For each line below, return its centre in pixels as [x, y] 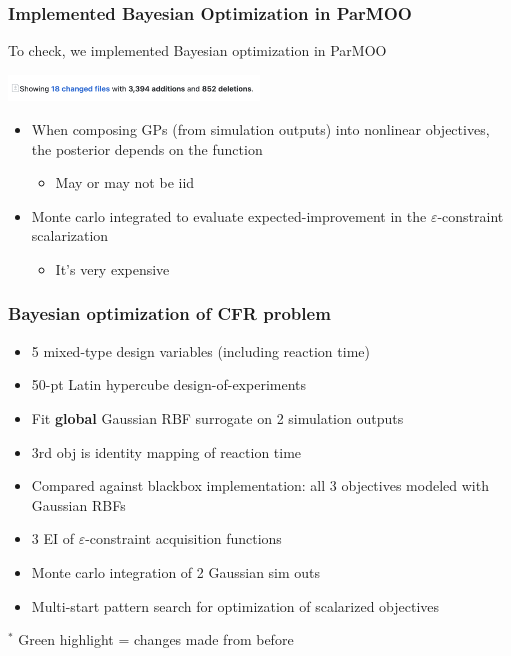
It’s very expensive [112, 268]
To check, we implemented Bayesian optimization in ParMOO [197, 50]
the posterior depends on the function [147, 148]
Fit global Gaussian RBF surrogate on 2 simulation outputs [217, 417]
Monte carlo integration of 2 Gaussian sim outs [176, 571]
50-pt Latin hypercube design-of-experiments [169, 384]
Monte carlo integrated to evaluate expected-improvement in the [229, 215]
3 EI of [52, 538]
